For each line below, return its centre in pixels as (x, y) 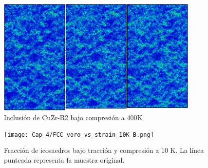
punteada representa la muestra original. (64, 159)
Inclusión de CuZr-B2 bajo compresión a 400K (73, 117)
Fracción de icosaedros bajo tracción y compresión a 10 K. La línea (104, 150)
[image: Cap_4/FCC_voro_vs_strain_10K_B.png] (79, 135)
